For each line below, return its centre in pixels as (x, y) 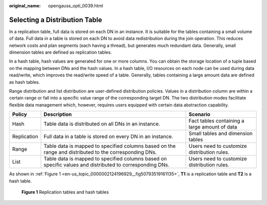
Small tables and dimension (221, 134)
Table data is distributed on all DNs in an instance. (102, 124)
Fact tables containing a (217, 121)
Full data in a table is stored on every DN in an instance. (109, 137)
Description (58, 114)
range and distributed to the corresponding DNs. (100, 152)
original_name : (25, 6)
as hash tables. (24, 82)
